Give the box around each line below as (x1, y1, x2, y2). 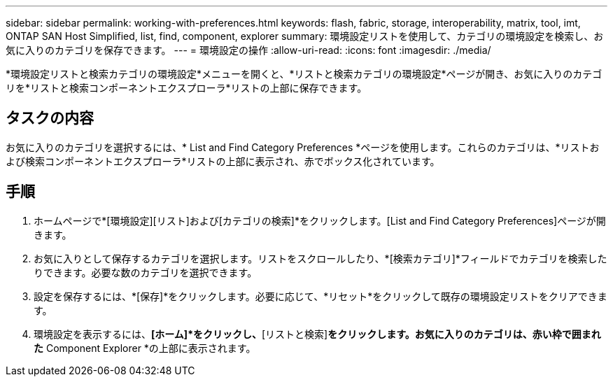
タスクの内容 (6, 109, 94, 127)
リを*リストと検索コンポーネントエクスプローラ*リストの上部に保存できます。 (6, 82, 367, 94)
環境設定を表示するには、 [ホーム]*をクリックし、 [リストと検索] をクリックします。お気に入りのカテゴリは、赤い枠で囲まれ (34, 327, 601, 340)
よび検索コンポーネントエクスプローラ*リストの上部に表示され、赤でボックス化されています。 (6, 155, 440, 167)
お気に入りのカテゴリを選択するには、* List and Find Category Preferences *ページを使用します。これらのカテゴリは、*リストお (6, 141, 600, 153)
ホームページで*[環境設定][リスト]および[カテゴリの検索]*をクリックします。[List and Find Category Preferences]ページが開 (34, 214, 606, 227)
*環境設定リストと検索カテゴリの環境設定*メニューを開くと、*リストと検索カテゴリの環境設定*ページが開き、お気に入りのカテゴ (6, 68, 603, 80)
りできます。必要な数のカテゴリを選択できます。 (34, 266, 258, 278)
